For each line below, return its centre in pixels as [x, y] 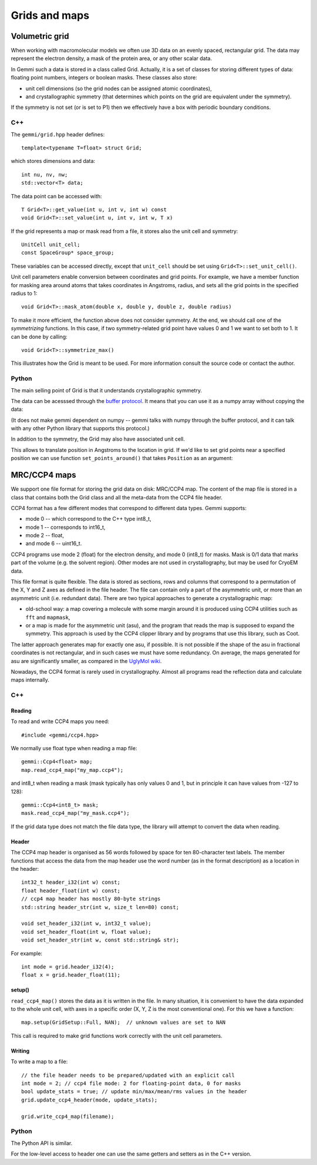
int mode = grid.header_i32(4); [68, 967]
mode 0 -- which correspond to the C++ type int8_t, [89, 519]
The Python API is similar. [42, 1143]
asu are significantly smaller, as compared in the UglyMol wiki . [86, 661]
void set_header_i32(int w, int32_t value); [87, 923]
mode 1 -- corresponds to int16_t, [65, 527]
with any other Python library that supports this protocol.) [80, 428]
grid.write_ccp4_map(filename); [68, 1116]
